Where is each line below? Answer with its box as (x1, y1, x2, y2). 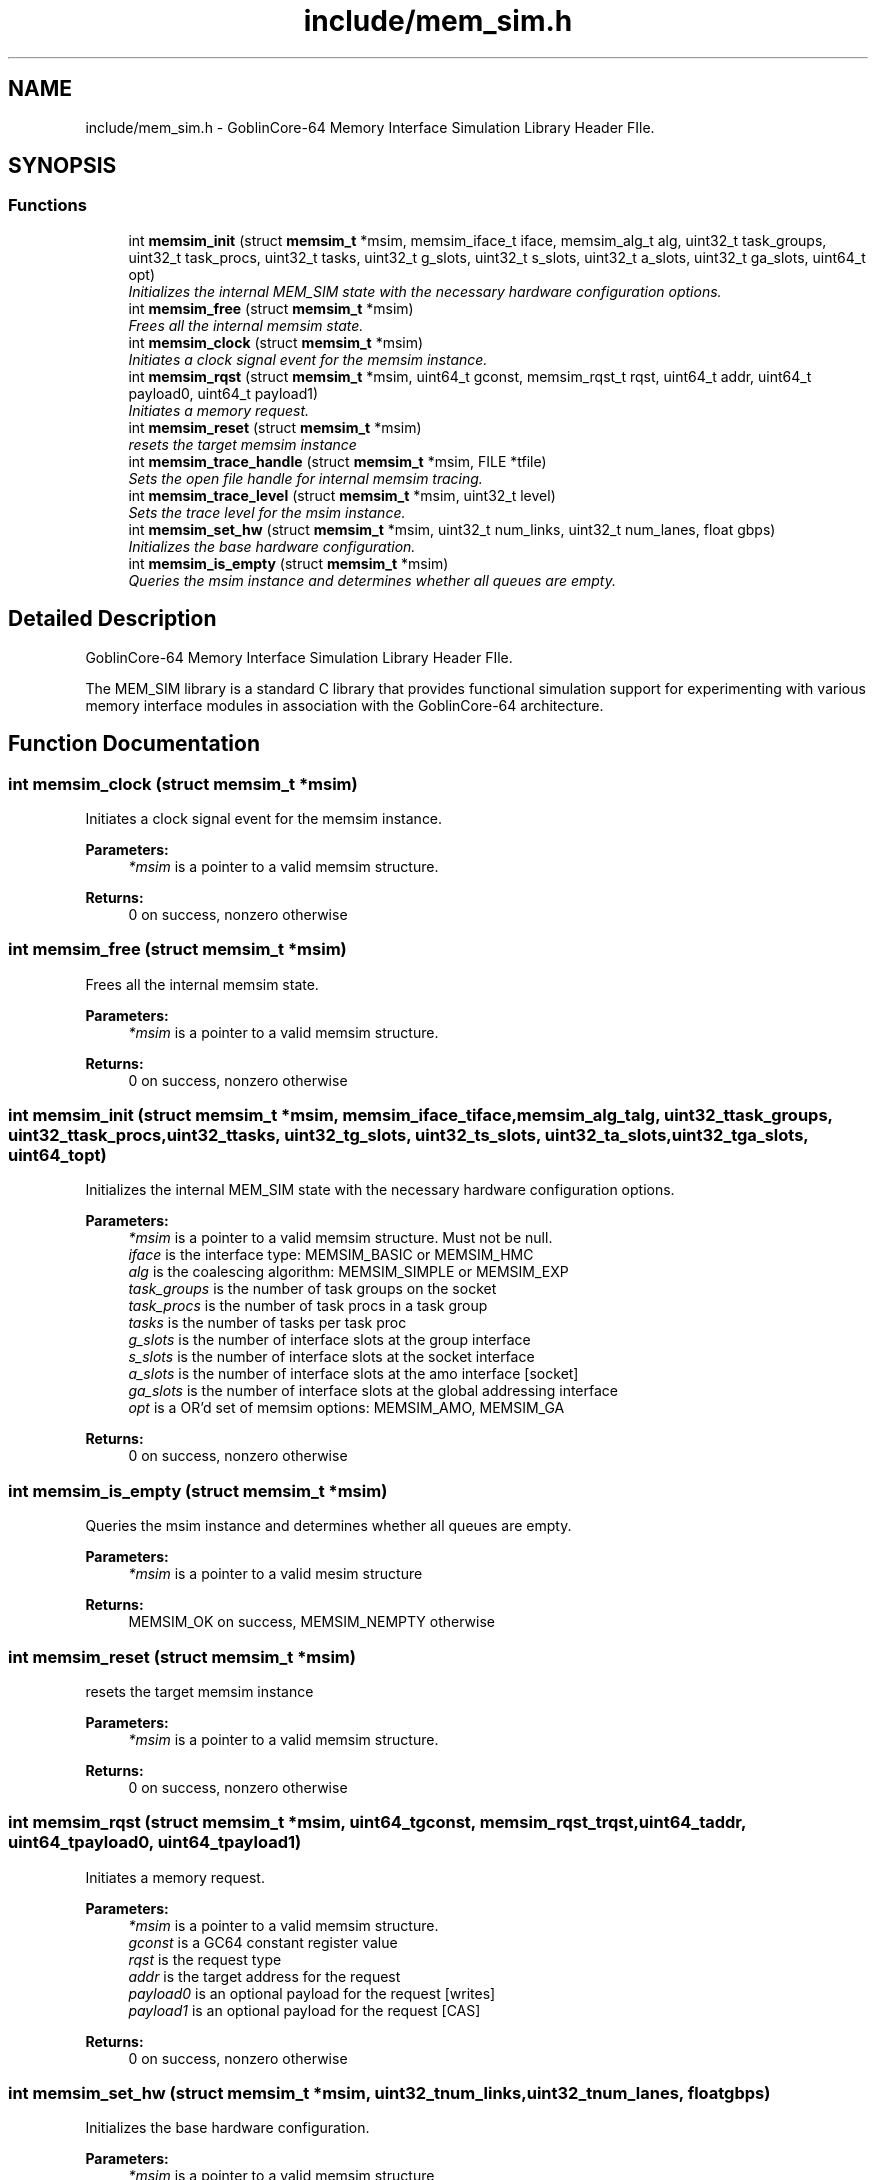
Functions (8, 195, 87, 216)
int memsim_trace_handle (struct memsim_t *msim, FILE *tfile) (128, 452, 547, 470)
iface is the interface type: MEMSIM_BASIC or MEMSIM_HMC (128, 1246, 534, 1264)
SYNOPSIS (8, 153, 117, 179)
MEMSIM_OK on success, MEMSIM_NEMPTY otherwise (128, 1613, 496, 1631)
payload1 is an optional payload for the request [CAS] (128, 2001, 481, 2019)
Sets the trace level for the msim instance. (128, 503, 406, 521)
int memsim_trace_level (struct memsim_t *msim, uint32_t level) (128, 486, 556, 504)
